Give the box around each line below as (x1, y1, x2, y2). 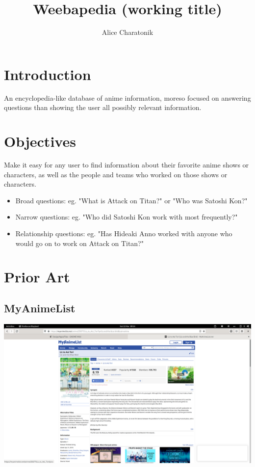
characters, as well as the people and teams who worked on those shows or (4, 169, 228, 179)
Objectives (4, 131, 76, 151)
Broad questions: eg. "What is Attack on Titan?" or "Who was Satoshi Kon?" (15, 195, 248, 205)
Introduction (4, 64, 91, 84)
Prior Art (4, 267, 70, 287)
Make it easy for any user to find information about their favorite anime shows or (4, 159, 249, 169)
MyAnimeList (4, 300, 76, 315)
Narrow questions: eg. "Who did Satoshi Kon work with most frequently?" (15, 212, 238, 222)
